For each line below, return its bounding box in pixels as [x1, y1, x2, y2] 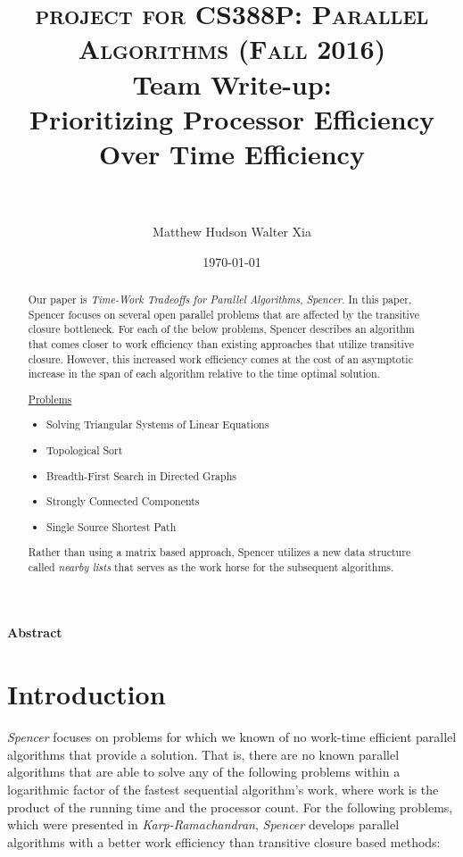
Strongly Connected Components [46, 494, 200, 509]
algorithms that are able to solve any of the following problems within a [7, 762, 401, 781]
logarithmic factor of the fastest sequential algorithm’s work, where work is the [7, 779, 439, 798]
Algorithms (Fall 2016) [78, 30, 386, 67]
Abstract [7, 623, 62, 642]
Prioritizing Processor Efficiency [29, 100, 434, 137]
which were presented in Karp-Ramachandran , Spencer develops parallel [7, 815, 400, 834]
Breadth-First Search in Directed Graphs [46, 468, 236, 483]
